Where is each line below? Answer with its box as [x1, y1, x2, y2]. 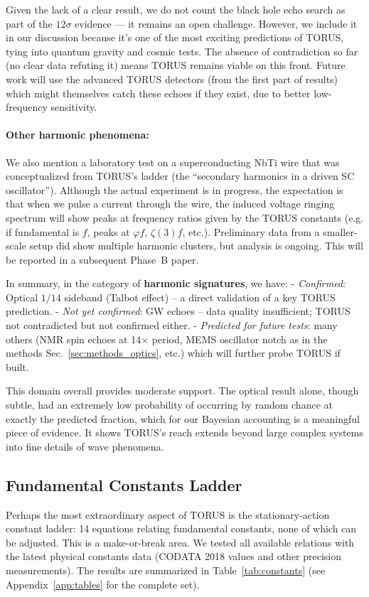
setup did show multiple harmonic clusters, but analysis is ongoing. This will [29, 238, 363, 253]
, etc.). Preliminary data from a [182, 224, 320, 239]
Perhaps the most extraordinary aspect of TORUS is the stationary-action [6, 507, 330, 522]
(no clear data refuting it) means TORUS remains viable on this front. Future [6, 58, 346, 72]
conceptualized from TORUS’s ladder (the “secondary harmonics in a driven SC [6, 168, 355, 183]
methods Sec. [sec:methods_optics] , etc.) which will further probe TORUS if [6, 345, 341, 360]
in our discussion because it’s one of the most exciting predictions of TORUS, [6, 30, 344, 45]
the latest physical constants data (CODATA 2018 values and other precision [6, 549, 342, 564]
